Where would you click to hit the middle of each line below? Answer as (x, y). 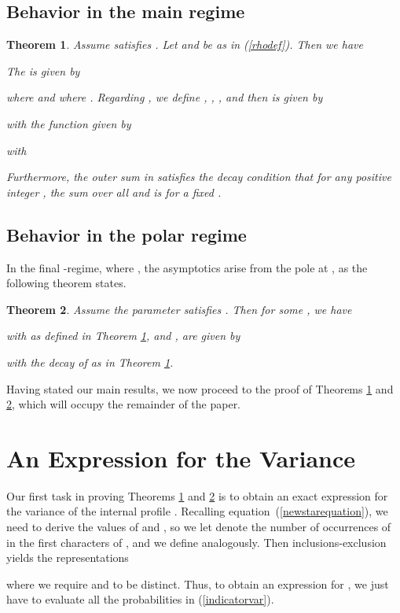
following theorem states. (66, 283)
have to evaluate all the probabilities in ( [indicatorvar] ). (140, 599)
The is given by (43, 70)
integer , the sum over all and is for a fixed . (114, 192)
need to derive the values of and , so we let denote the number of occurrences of (199, 527)
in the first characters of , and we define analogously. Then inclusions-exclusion (196, 542)
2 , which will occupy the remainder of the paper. (124, 404)
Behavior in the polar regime (127, 234)
